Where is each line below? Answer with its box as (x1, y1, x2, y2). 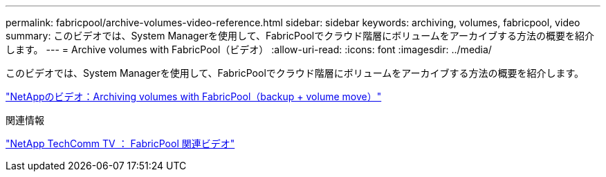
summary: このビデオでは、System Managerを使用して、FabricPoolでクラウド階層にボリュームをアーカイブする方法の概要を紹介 (6, 30, 594, 41)
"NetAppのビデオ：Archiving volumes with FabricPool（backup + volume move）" (6, 91, 382, 102)
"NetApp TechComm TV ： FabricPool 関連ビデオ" (6, 138, 235, 149)
